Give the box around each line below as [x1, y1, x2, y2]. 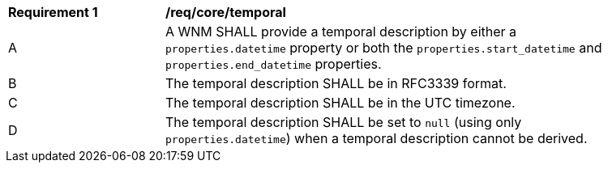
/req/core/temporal [165, 4, 286, 20]
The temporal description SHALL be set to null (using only [165, 114, 522, 130]
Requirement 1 [8, 4, 98, 20]
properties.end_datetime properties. [165, 56, 382, 72]
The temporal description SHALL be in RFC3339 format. [165, 75, 507, 91]
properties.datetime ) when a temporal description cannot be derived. [165, 130, 588, 146]
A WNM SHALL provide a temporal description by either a [165, 23, 517, 40]
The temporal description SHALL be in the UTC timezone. [165, 95, 516, 111]
